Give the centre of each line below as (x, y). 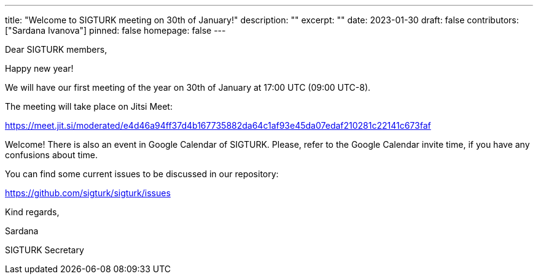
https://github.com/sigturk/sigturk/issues (88, 193)
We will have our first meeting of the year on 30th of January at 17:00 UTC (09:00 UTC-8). (188, 87)
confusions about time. (51, 155)
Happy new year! (39, 68)
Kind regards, (32, 212)
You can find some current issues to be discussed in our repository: (142, 174)
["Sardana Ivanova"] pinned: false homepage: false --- (115, 30)
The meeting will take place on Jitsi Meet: (89, 106)
